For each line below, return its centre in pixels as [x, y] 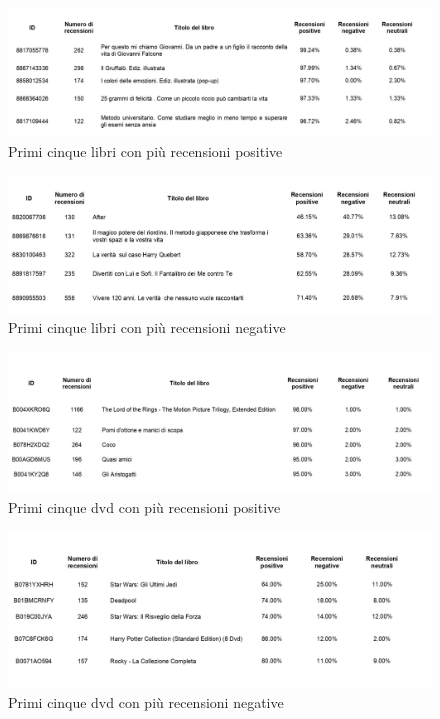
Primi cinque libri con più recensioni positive [145, 150]
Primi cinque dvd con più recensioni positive [144, 507]
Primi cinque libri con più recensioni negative [147, 327]
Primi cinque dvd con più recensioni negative [146, 701]
